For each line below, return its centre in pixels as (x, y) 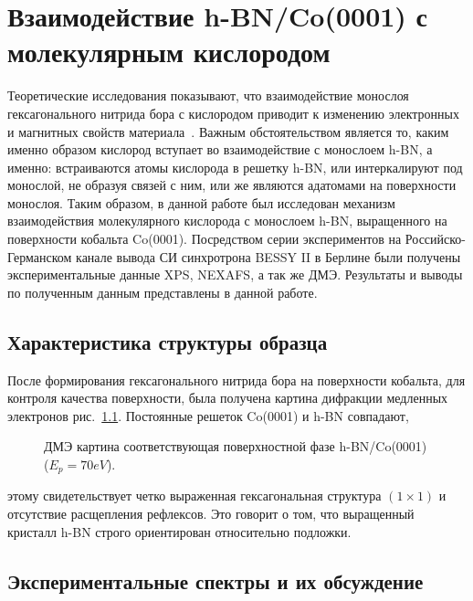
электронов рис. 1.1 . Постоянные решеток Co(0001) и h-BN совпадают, (208, 415)
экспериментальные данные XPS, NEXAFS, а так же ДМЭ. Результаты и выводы (235, 274)
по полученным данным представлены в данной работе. (163, 292)
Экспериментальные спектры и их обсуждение (215, 580)
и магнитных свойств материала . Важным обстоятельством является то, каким (228, 131)
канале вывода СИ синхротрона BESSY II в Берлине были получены (268, 256)
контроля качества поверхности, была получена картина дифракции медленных (228, 398)
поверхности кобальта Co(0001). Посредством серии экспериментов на (205, 239)
